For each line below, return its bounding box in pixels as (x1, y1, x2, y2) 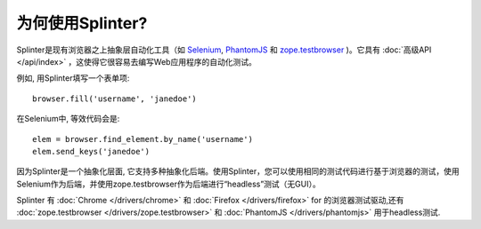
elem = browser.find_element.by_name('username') (32, 134, 254, 144)
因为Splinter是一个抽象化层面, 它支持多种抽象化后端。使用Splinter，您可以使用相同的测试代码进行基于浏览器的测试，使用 (16, 166, 460, 177)
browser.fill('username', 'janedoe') (32, 93, 198, 104)
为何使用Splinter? (16, 13, 148, 33)
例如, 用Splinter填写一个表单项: (16, 73, 130, 83)
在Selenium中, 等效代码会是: (16, 114, 120, 124)
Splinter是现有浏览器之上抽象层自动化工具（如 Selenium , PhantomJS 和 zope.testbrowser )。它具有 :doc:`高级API (16, 44, 432, 55)
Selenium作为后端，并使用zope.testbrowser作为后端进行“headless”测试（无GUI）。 (16, 178, 321, 189)
